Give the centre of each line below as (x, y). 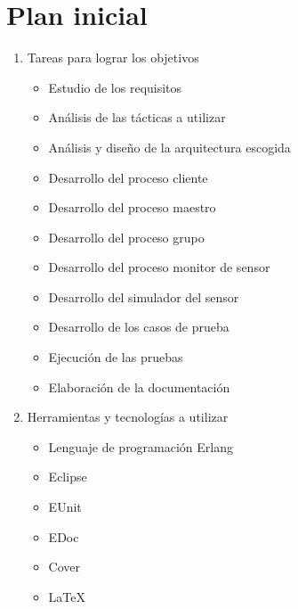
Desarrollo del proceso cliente (128, 177)
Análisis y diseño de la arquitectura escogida (169, 147)
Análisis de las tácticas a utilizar (137, 117)
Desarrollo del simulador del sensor (144, 296)
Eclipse (68, 477)
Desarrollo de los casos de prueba (139, 327)
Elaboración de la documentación (139, 387)
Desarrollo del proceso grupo (126, 237)
